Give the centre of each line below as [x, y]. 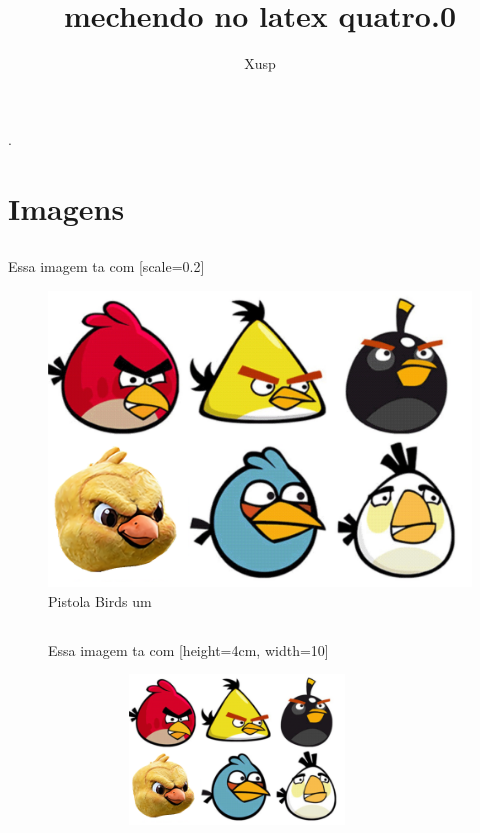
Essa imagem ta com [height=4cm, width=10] [188, 649]
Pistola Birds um [100, 600]
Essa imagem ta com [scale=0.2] [106, 266]
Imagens [66, 207]
